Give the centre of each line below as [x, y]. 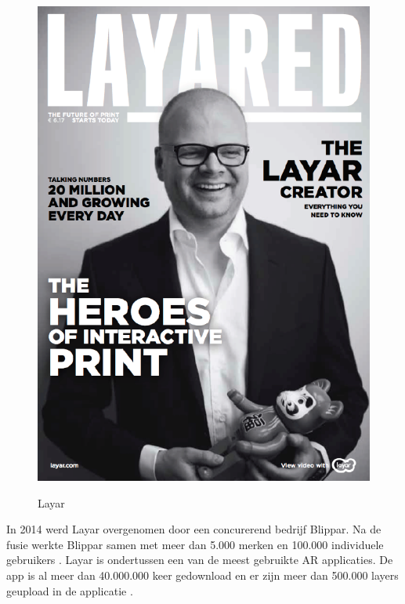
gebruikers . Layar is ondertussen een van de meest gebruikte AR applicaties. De [200, 560]
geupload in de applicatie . [70, 590]
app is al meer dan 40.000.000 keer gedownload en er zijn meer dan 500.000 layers [202, 575]
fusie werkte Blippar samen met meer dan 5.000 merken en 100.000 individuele [195, 544]
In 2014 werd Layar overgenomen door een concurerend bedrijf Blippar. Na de [194, 529]
